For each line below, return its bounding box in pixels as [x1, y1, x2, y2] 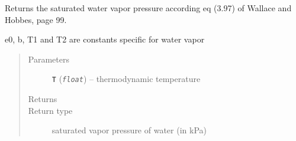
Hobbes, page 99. [5, 13, 67, 25]
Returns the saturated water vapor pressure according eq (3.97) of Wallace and [5, 2, 292, 14]
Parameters [28, 53, 69, 65]
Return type [28, 104, 73, 116]
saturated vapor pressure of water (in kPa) [52, 124, 207, 136]
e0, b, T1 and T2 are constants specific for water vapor [5, 33, 205, 45]
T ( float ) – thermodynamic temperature [52, 73, 201, 85]
